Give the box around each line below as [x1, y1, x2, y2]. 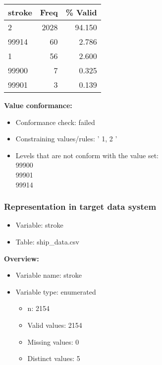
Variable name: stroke [15, 270, 82, 280]
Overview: [4, 253, 39, 263]
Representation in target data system [4, 200, 157, 213]
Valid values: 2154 [27, 319, 82, 330]
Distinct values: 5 [27, 353, 80, 364]
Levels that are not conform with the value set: [15, 150, 159, 160]
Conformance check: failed [15, 117, 95, 127]
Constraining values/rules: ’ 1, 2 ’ [15, 133, 117, 144]
